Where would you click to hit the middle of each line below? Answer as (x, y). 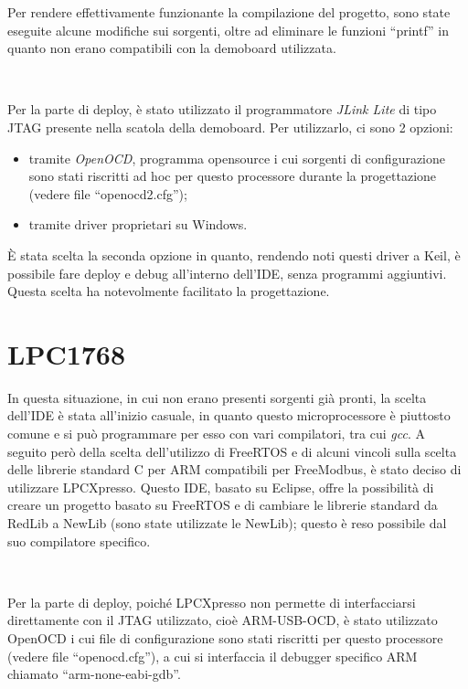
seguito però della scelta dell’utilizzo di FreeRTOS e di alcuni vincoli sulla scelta (232, 451)
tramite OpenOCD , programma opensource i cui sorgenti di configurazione (237, 158)
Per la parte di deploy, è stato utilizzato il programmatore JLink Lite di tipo (222, 109)
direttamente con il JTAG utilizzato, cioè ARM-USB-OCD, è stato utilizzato (223, 620)
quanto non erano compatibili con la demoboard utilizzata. (172, 48)
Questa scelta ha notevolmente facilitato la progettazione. (169, 291)
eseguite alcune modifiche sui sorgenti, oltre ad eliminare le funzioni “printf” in (229, 30)
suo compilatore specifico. (79, 541)
